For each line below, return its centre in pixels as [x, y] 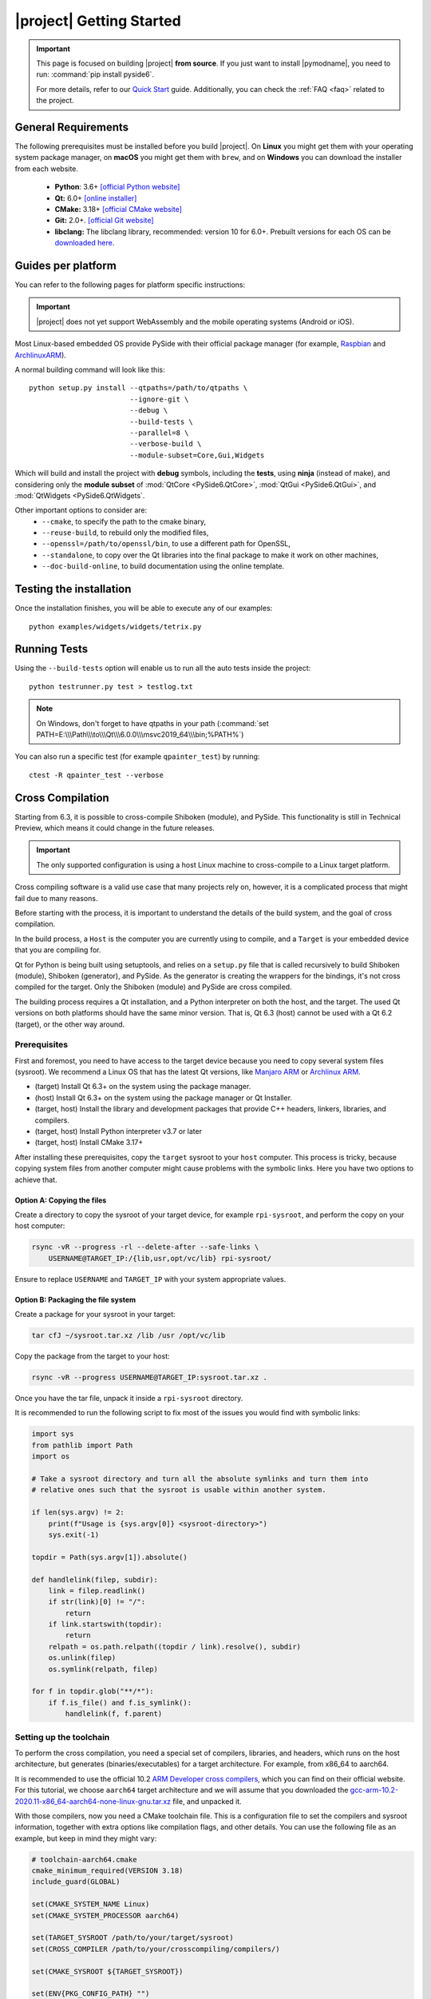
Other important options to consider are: [81, 510]
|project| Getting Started [98, 21]
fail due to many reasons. [56, 898]
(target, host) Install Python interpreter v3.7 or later [119, 1131]
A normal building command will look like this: [90, 369]
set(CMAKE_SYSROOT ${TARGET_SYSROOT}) [107, 1971]
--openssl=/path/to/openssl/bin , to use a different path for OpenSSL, [166, 544]
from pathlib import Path [82, 1445]
